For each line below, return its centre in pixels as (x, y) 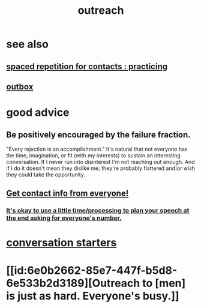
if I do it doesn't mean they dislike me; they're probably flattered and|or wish (101, 168)
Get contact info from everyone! (67, 194)
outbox (20, 87)
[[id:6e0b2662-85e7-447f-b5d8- (92, 270)
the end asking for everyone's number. (64, 218)
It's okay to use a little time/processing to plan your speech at (98, 211)
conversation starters (61, 243)
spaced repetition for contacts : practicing (87, 66)
